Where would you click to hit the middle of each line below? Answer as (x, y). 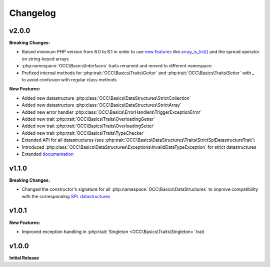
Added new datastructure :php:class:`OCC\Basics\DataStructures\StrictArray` (102, 105)
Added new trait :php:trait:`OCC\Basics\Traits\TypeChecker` (83, 133)
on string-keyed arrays (45, 59)
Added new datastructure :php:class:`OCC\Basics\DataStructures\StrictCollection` (106, 98)
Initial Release (24, 258)
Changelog (32, 13)
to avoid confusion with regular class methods (69, 80)
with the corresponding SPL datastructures (66, 196)
